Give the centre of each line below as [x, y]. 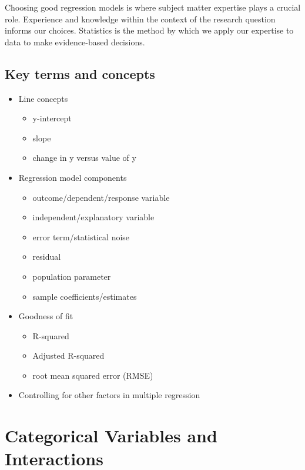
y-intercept [52, 118]
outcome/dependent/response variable [101, 197]
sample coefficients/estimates [85, 296]
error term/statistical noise [81, 236]
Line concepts [43, 98]
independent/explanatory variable [93, 217]
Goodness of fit [46, 316]
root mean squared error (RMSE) [93, 375]
